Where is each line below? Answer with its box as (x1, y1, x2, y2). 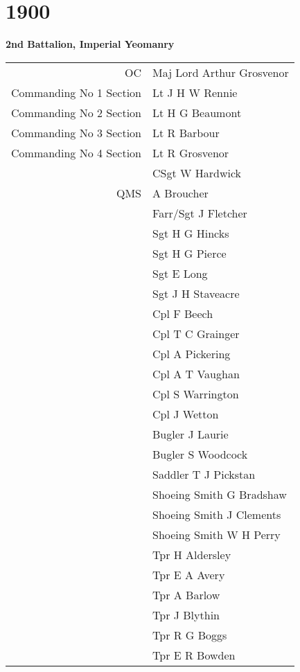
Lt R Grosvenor (152, 144, 229, 161)
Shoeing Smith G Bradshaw (152, 486, 287, 502)
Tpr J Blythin (152, 606, 220, 623)
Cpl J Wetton (152, 405, 219, 422)
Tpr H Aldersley (152, 546, 231, 563)
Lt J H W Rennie (152, 84, 238, 100)
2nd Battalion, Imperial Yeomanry (6, 37, 175, 51)
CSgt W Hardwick (152, 164, 242, 181)
